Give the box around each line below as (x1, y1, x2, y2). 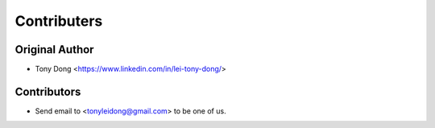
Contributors (14, 85, 81, 98)
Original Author (14, 43, 94, 56)
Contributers (14, 12, 103, 30)
